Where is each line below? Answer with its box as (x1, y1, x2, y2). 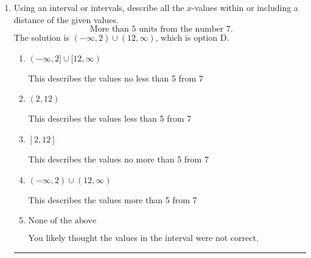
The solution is (13, 31, 69, 44)
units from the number (139, 25, 224, 34)
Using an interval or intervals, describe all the (13, 1, 184, 13)
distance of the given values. (13, 13, 119, 26)
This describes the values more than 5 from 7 (28, 193, 197, 206)
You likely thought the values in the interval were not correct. (28, 231, 259, 244)
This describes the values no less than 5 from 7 (28, 71, 203, 84)
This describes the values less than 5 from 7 (28, 112, 192, 125)
